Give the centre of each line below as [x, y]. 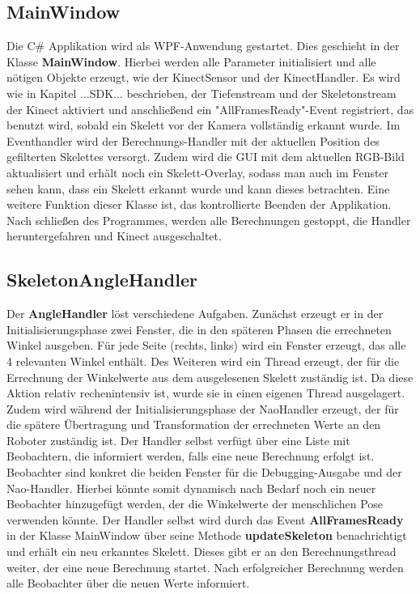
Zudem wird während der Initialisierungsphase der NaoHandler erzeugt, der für [203, 408]
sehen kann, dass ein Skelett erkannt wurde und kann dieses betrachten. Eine [198, 188]
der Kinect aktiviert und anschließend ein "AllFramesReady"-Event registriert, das [210, 109]
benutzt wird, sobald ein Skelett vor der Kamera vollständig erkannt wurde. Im [204, 125]
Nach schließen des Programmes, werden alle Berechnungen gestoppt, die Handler [209, 220]
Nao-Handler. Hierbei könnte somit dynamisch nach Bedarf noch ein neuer [191, 488]
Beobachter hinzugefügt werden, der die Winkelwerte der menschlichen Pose [195, 504]
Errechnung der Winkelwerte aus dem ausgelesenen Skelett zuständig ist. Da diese [210, 377]
